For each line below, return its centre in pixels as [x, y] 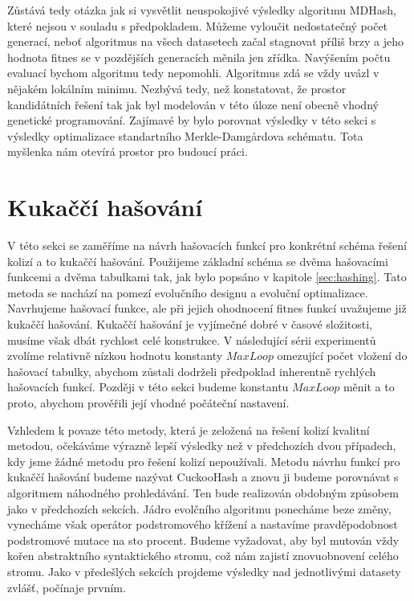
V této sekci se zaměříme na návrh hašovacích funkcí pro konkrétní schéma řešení [207, 245]
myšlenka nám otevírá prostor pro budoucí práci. [128, 151]
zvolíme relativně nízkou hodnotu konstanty [115, 356]
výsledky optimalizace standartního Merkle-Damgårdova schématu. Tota [185, 135]
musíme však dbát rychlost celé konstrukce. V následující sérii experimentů [192, 339]
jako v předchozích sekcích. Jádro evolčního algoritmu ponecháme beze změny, [199, 508]
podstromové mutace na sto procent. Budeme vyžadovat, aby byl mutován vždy [203, 540]
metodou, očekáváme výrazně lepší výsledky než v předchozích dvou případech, [202, 446]
